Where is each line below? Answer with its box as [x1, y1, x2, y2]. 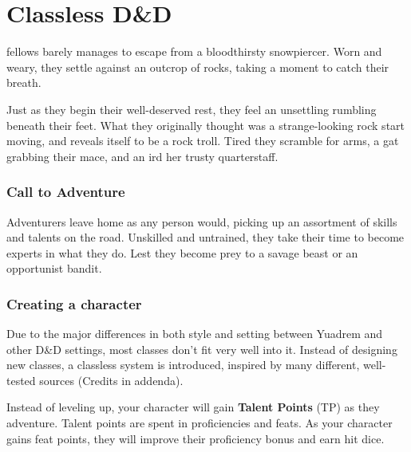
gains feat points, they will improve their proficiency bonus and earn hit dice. [6, 430, 385, 446]
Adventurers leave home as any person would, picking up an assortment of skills [6, 213, 397, 230]
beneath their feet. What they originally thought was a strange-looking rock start [6, 116, 405, 133]
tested [6, 371, 36, 388]
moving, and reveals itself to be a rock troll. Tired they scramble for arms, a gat [6, 132, 399, 149]
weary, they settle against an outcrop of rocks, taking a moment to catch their [6, 58, 389, 75]
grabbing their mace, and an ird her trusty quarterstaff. [6, 147, 279, 164]
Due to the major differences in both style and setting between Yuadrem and [6, 325, 383, 342]
